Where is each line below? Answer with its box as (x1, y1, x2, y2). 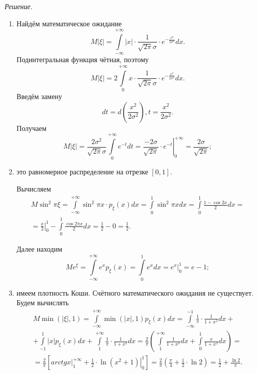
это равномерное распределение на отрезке (16, 166, 148, 177)
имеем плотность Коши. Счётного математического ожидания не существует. (16, 287, 253, 298)
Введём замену (16, 91, 62, 102)
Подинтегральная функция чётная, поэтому (16, 54, 149, 65)
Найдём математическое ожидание (16, 18, 122, 28)
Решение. (5, 1, 33, 11)
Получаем (16, 122, 47, 133)
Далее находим (16, 243, 63, 254)
